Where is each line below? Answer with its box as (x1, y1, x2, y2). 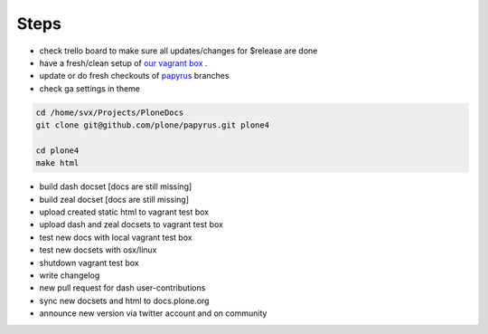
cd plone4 (35, 145, 80, 156)
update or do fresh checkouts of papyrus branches (39, 71, 230, 81)
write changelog (39, 270, 100, 281)
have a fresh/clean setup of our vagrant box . (39, 57, 208, 68)
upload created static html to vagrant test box (39, 206, 210, 217)
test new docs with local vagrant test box (39, 232, 193, 243)
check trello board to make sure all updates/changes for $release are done (39, 45, 318, 56)
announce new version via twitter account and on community (39, 308, 267, 319)
